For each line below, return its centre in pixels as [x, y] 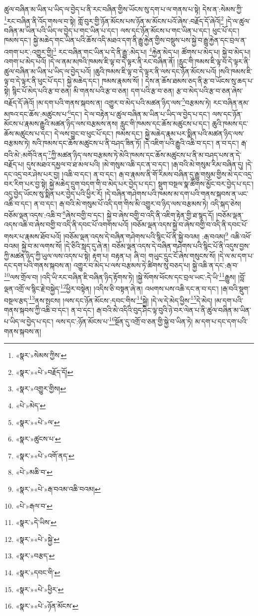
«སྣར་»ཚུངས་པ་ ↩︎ [38, 439]
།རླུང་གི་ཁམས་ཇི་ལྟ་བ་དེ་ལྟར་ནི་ [213, 61]
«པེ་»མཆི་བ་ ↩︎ [34, 472]
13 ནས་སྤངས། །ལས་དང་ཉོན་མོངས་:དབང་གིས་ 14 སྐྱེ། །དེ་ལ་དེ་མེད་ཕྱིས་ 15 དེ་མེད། [121, 299]
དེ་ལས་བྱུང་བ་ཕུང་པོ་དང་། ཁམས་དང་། [98, 133]
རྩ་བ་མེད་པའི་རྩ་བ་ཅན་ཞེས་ [210, 91]
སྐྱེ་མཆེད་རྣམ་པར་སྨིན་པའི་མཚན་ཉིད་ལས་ [194, 133]
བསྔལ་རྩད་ [17, 300]
